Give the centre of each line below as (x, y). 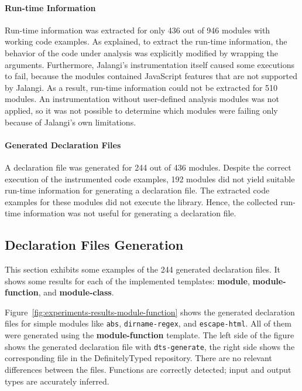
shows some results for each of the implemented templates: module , (127, 280)
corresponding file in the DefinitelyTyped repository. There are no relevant (138, 358)
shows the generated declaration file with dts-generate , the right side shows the (150, 346)
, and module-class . (76, 292)
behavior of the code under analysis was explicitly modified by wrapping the (142, 52)
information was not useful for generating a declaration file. (130, 213)
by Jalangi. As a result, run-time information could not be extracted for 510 (141, 87)
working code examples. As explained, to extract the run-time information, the (146, 41)
